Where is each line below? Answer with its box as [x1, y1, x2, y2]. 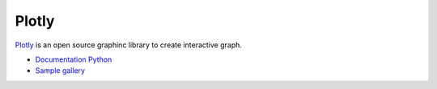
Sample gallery [35, 66, 85, 75]
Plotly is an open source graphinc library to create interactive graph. [15, 40, 243, 50]
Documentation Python [35, 55, 112, 64]
